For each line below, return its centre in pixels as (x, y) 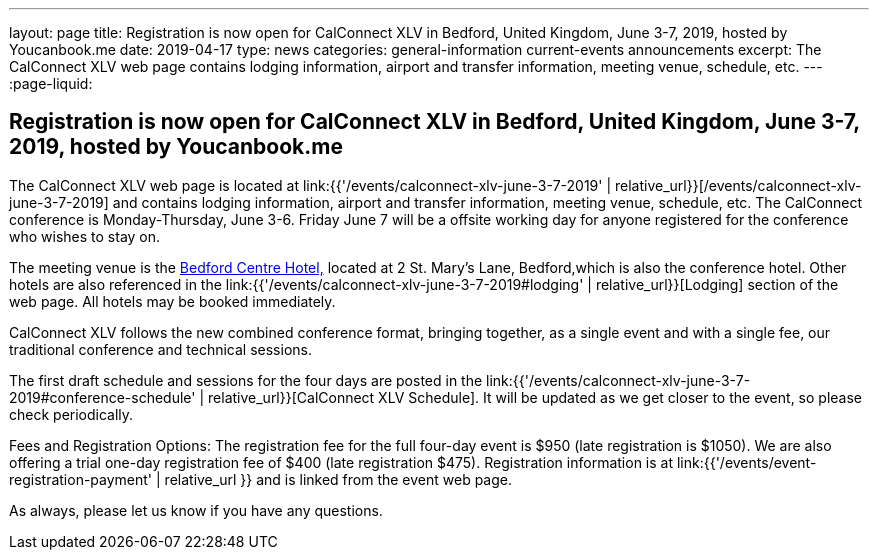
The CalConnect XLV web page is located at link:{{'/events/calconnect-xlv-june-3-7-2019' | (310, 185)
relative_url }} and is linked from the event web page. (338, 479)
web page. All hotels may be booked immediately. (172, 301)
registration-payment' (81, 479)
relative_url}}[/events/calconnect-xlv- (738, 185)
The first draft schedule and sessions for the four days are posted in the (246, 380)
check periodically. (71, 414)
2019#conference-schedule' (102, 397)
